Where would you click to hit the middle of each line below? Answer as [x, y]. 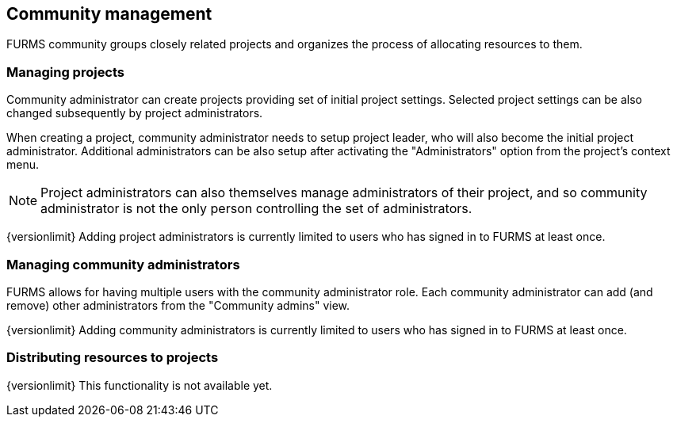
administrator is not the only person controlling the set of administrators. [256, 209]
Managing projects [66, 72]
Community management [109, 14]
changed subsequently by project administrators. [135, 113]
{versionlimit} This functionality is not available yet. [140, 385]
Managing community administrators [123, 264]
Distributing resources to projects [113, 358]
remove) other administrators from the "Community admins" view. [178, 305]
